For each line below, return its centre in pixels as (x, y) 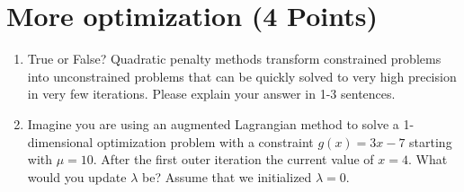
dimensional (60, 141)
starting (431, 141)
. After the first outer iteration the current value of (233, 159)
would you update (77, 176)
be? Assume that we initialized (227, 176)
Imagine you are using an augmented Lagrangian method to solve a (213, 123)
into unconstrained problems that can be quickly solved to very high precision (242, 76)
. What (428, 159)
